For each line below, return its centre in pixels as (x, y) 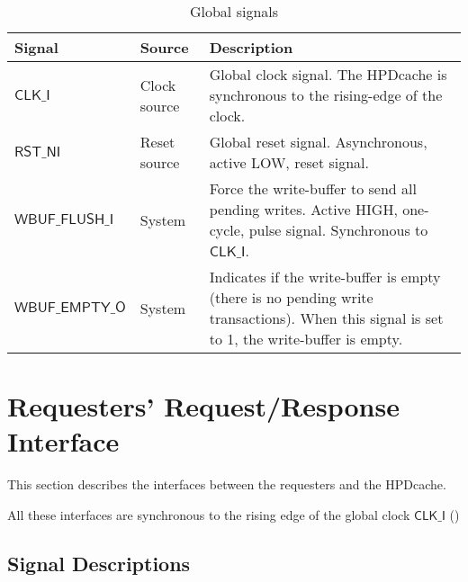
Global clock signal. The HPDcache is (328, 74)
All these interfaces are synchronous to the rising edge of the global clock (209, 514)
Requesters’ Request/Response (203, 406)
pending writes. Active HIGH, (303, 209)
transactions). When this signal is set (326, 318)
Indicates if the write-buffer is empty (325, 277)
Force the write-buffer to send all (313, 188)
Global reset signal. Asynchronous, (318, 142)
